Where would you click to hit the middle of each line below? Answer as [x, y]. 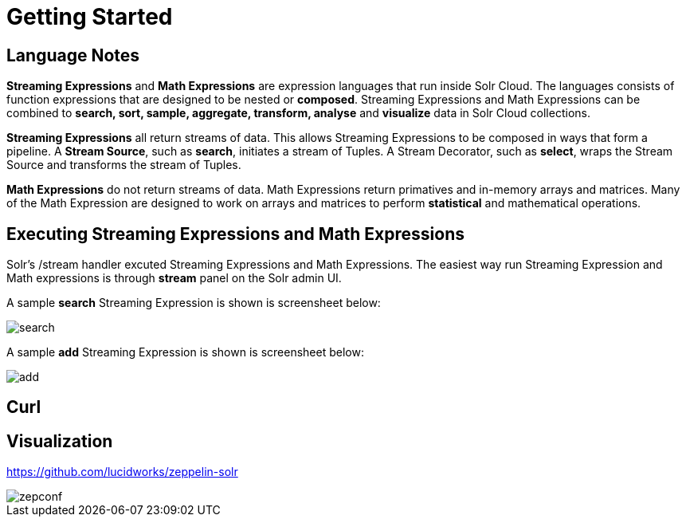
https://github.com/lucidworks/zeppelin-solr [122, 472]
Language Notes [73, 55]
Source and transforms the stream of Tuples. [124, 165]
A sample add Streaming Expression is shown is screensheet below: [185, 352]
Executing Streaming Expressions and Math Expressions [236, 234]
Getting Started [90, 17]
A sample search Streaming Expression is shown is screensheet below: [194, 303]
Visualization [60, 441]
